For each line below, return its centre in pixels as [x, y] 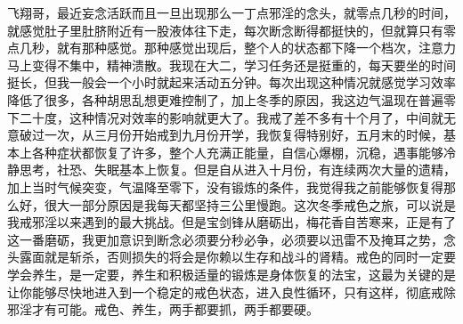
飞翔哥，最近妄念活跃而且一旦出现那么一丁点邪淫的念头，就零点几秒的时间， [231, 12]
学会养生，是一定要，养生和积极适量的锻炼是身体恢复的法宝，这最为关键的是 [231, 274]
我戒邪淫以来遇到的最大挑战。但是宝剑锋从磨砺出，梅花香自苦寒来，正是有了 [231, 222]
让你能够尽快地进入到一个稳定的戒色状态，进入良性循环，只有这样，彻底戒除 [231, 292]
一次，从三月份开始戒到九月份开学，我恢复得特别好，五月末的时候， [244, 135]
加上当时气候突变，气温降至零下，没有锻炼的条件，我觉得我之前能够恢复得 [225, 186]
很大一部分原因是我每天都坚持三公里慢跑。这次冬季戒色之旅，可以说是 [250, 204]
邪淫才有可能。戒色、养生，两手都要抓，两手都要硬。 [163, 309]
